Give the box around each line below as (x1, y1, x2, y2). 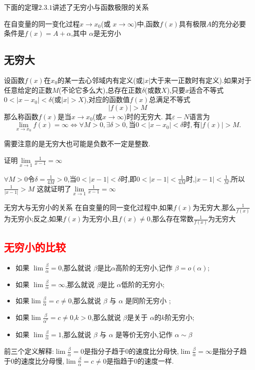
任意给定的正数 (4, 84, 52, 95)
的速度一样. (137, 355, 174, 366)
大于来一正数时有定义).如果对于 (150, 75, 252, 85)
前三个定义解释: (4, 346, 54, 356)
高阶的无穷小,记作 (115, 262, 172, 272)
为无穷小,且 (82, 213, 119, 224)
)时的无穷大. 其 (124, 111, 172, 121)
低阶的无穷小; (121, 279, 165, 289)
